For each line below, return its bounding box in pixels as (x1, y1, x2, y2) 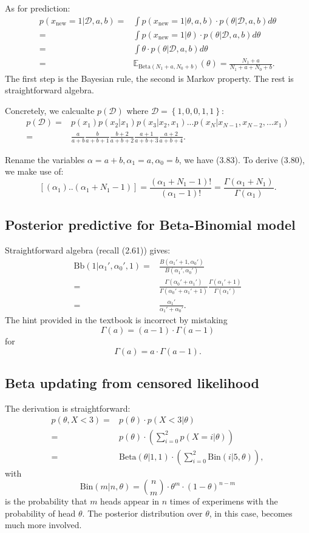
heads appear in (100, 495, 160, 508)
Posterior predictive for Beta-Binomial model (5, 215, 296, 234)
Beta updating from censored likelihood (5, 374, 259, 392)
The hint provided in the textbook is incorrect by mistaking (5, 313, 228, 326)
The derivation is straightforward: (5, 401, 131, 414)
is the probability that (5, 495, 87, 508)
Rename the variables (5, 153, 85, 166)
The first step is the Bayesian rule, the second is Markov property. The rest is (5, 72, 294, 84)
